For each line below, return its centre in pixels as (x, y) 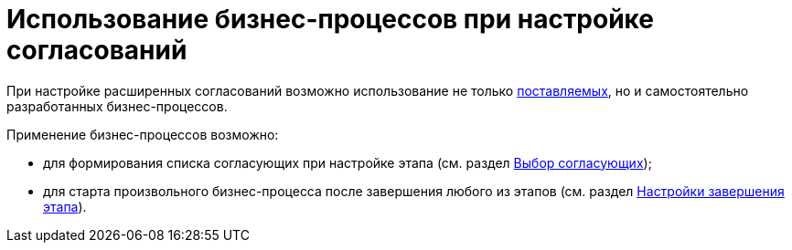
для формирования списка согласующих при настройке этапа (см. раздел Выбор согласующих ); (348, 162)
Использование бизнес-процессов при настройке (330, 19)
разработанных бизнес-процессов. (117, 106)
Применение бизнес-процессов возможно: (143, 134)
